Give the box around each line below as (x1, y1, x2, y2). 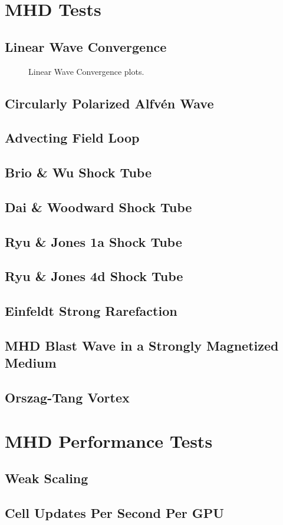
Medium (5, 354, 57, 372)
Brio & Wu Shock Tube (5, 163, 152, 181)
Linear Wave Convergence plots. (28, 65, 144, 77)
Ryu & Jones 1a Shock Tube (5, 232, 182, 250)
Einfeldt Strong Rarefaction (5, 302, 177, 320)
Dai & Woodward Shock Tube (5, 197, 192, 216)
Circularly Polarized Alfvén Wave (5, 94, 214, 112)
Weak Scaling (5, 469, 88, 487)
